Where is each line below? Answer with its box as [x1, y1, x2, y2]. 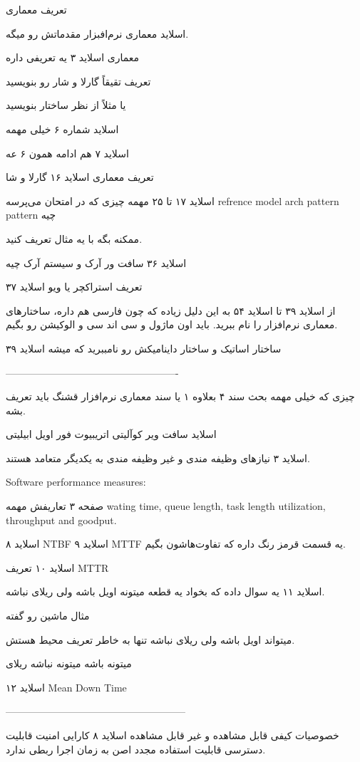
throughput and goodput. [6, 512, 117, 527]
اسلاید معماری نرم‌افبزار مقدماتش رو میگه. [6, 26, 189, 41]
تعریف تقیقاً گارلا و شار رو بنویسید [6, 73, 151, 88]
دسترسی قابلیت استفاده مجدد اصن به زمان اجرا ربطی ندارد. [6, 741, 266, 756]
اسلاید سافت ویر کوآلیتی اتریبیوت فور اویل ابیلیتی [6, 427, 217, 442]
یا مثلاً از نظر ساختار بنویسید [6, 98, 126, 113]
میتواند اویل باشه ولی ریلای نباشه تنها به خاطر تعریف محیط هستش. [6, 632, 295, 647]
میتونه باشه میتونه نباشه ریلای [6, 656, 132, 671]
